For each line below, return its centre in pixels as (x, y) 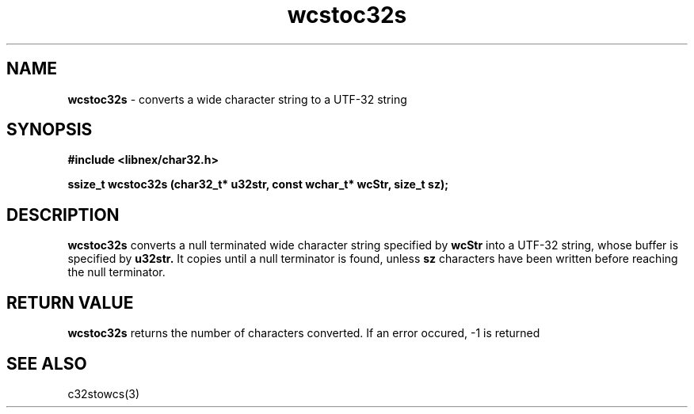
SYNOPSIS (50, 130)
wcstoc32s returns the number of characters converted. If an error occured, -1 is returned (304, 333)
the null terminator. (116, 272)
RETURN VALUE (70, 302)
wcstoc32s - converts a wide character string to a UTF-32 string (237, 99)
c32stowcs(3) (104, 393)
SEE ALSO (47, 363)
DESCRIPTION (63, 215)
